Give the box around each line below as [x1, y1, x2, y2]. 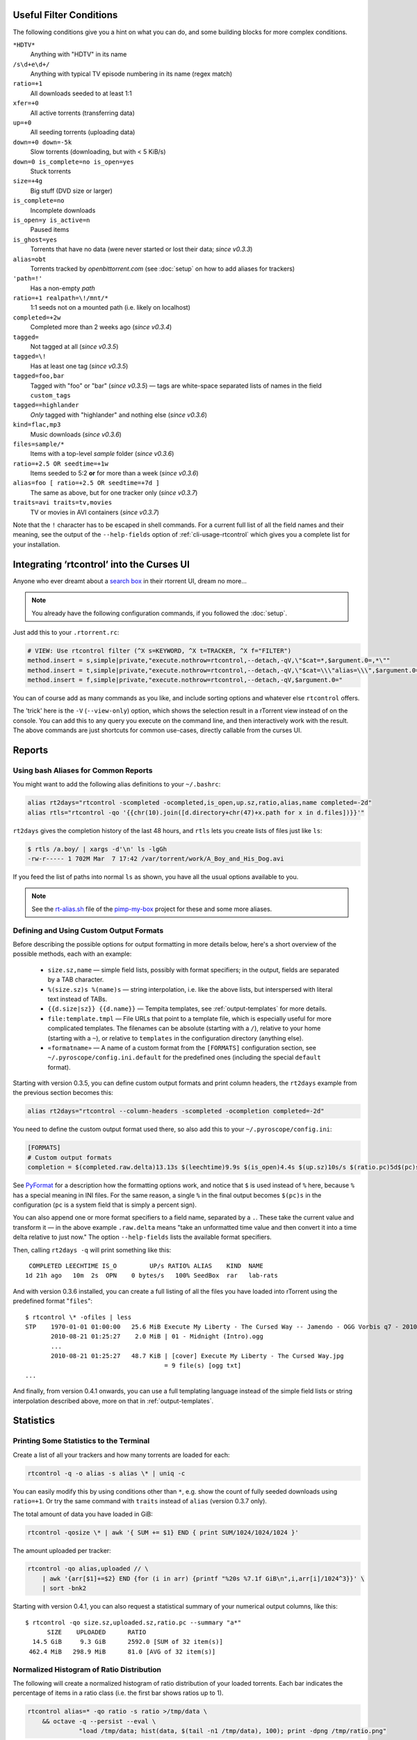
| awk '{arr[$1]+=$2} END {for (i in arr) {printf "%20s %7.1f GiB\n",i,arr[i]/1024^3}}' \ [42, 1574, 365, 1583]
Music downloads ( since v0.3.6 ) [30, 430, 122, 438]
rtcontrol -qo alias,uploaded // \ [27, 1565, 149, 1573]
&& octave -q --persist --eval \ [42, 1717, 156, 1725]
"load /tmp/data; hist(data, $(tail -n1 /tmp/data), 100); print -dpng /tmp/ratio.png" [79, 1727, 387, 1735]
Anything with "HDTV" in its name [30, 50, 127, 58]
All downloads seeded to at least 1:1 [30, 89, 132, 97]
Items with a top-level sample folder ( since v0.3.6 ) [30, 450, 174, 458]
